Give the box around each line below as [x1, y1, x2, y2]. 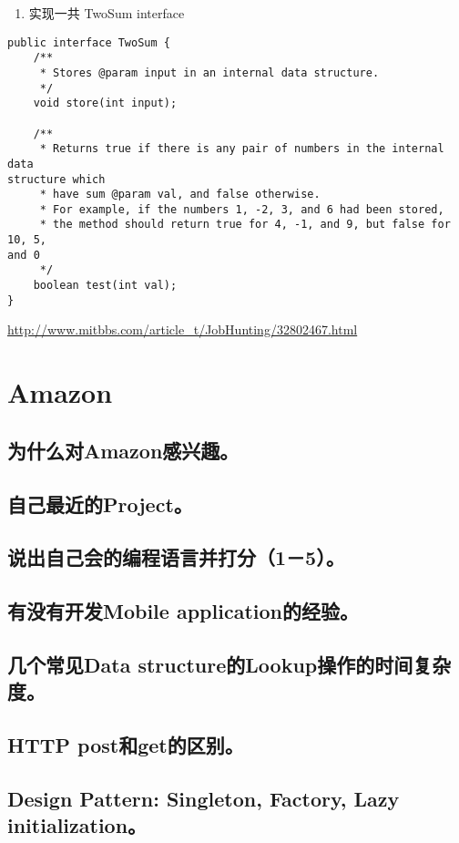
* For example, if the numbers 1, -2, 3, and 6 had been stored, [39, 202, 444, 216]
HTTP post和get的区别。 [7, 731, 244, 759]
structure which [7, 172, 106, 186]
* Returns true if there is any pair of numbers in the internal [39, 142, 444, 156]
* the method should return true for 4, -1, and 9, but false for [39, 218, 451, 231]
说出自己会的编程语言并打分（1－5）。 [7, 543, 345, 571]
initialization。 [7, 811, 148, 839]
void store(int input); [33, 97, 178, 110]
